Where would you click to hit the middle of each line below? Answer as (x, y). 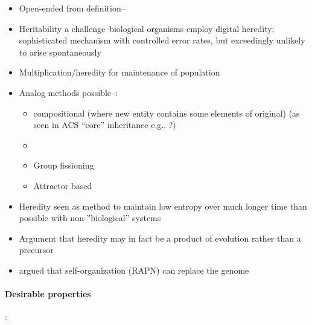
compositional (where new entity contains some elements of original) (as (167, 113)
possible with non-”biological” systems (90, 218)
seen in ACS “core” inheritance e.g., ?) (105, 125)
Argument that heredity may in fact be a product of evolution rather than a (160, 238)
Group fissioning (64, 165)
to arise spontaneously (60, 52)
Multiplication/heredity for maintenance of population (119, 72)
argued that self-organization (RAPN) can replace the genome (134, 270)
